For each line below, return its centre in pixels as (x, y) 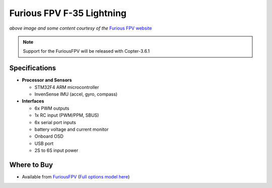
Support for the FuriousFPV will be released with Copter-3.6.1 (86, 51)
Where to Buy (31, 165)
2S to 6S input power (56, 150)
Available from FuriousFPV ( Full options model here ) (76, 177)
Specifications (33, 68)
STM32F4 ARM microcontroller (67, 87)
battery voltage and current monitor (72, 129)
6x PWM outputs (52, 108)
